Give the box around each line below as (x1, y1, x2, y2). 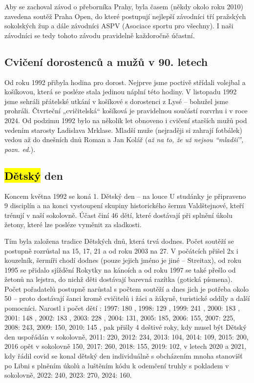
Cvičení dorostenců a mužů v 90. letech (4, 54, 208, 69)
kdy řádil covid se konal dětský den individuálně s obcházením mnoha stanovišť (4, 351, 243, 361)
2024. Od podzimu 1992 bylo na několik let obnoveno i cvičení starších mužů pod (4, 115, 247, 125)
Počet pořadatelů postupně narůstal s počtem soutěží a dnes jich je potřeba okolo (4, 283, 249, 294)
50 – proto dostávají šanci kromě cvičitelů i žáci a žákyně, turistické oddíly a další (4, 293, 250, 303)
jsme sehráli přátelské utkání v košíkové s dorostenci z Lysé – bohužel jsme (4, 96, 229, 106)
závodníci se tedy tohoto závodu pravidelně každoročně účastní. (4, 30, 195, 40)
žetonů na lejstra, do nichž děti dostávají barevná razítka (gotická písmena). (4, 274, 233, 284)
